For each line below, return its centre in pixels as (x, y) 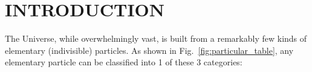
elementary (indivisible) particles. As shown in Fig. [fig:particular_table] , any (149, 50)
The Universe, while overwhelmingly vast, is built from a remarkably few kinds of (156, 38)
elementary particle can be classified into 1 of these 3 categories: (124, 62)
